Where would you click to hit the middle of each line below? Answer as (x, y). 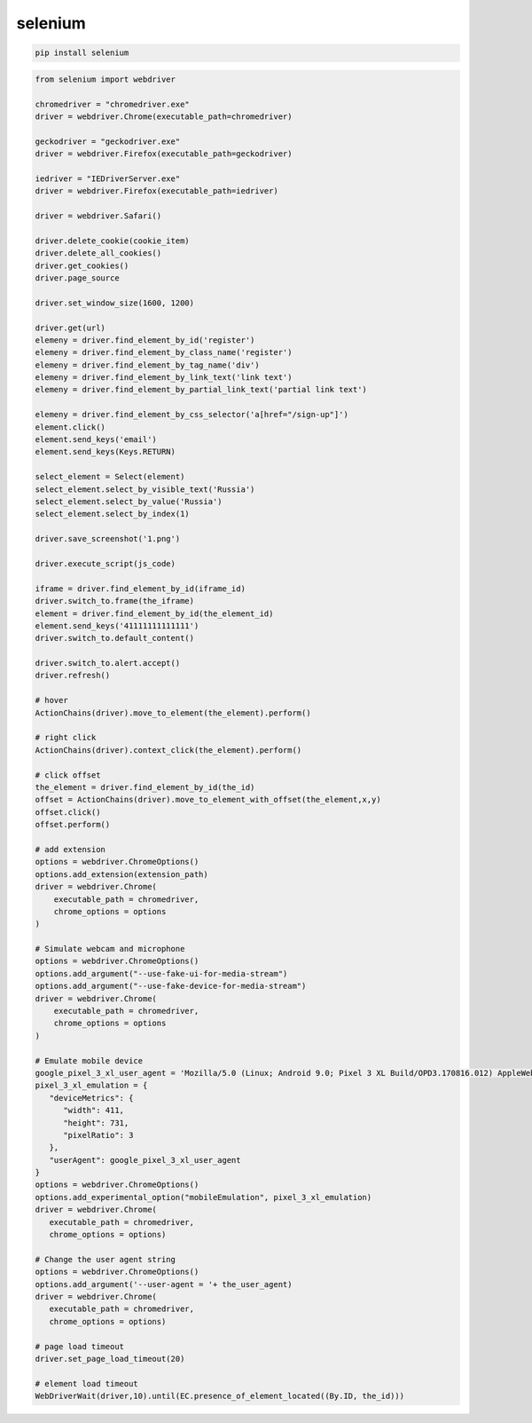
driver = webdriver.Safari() (98, 216)
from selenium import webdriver (106, 79)
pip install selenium (82, 53)
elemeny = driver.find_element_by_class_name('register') (164, 352)
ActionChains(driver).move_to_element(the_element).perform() (173, 713)
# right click (66, 738)
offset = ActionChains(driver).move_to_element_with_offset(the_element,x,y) (208, 800)
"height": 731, (96, 1123)
